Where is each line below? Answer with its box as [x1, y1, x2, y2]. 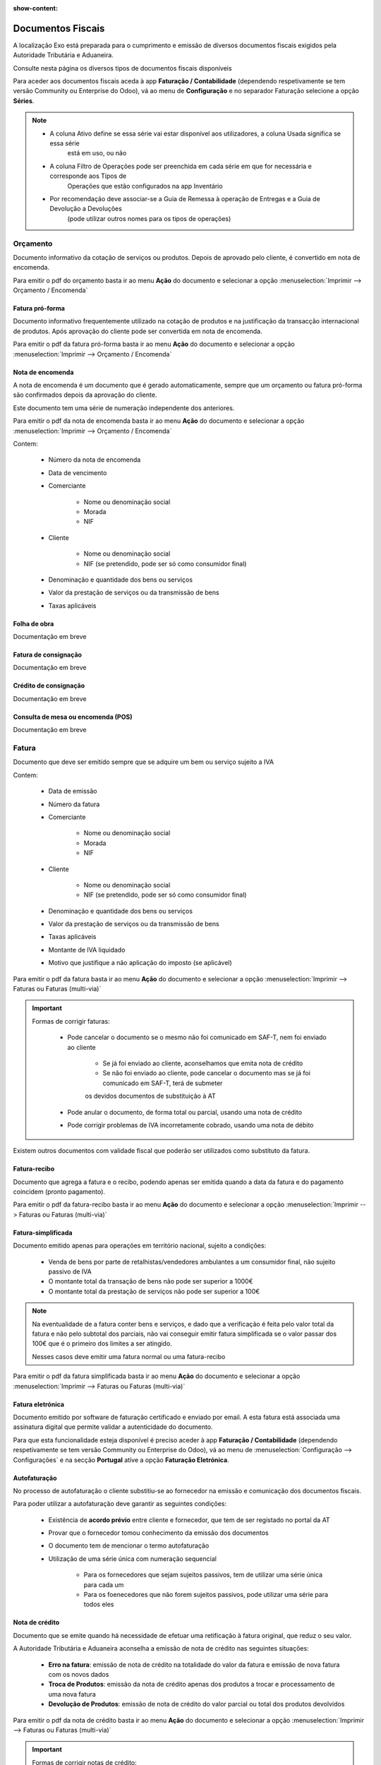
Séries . [13, 96, 35, 105]
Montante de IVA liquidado [48, 945, 126, 954]
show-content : [13, 4, 58, 12]
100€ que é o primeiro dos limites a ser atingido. [32, 1339, 172, 1348]
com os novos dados [48, 1670, 109, 1678]
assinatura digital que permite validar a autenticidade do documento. [13, 1423, 213, 1431]
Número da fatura [48, 800, 100, 808]
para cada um [83, 1580, 124, 1588]
